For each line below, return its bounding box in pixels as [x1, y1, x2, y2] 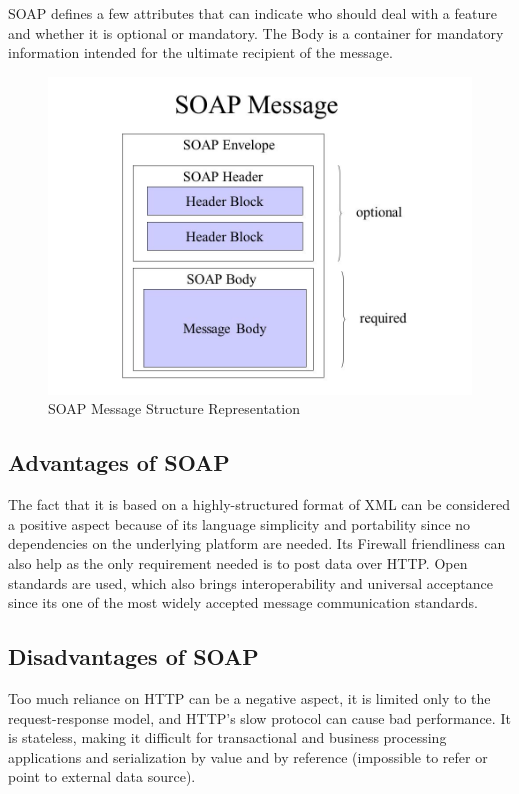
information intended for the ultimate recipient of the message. [8, 42, 393, 63]
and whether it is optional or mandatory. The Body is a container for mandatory [8, 22, 504, 43]
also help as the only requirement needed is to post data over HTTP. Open [8, 552, 468, 573]
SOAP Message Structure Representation [48, 398, 300, 419]
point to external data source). [8, 766, 196, 787]
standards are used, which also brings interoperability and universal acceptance [8, 572, 493, 593]
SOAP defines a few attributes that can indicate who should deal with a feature [8, 3, 497, 23]
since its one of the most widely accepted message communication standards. [8, 592, 478, 613]
